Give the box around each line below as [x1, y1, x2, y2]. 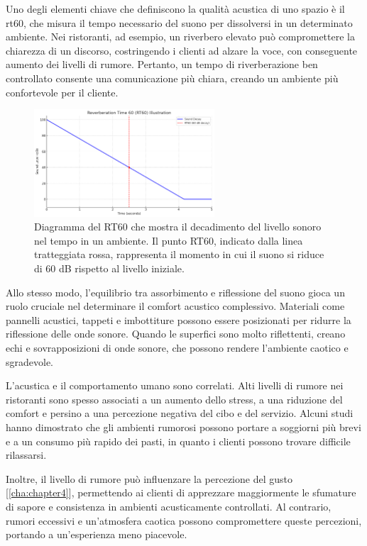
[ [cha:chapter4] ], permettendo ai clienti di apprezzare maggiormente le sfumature [6, 485, 356, 500]
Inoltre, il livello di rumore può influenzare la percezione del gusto [6, 471, 292, 486]
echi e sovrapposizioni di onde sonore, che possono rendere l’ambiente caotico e [6, 340, 349, 355]
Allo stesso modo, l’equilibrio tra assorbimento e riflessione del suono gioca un [6, 284, 345, 299]
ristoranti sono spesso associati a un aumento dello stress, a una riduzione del [6, 391, 343, 406]
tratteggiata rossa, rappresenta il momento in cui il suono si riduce [34, 247, 324, 262]
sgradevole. [6, 354, 54, 369]
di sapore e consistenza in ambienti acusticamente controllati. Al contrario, [6, 498, 332, 513]
